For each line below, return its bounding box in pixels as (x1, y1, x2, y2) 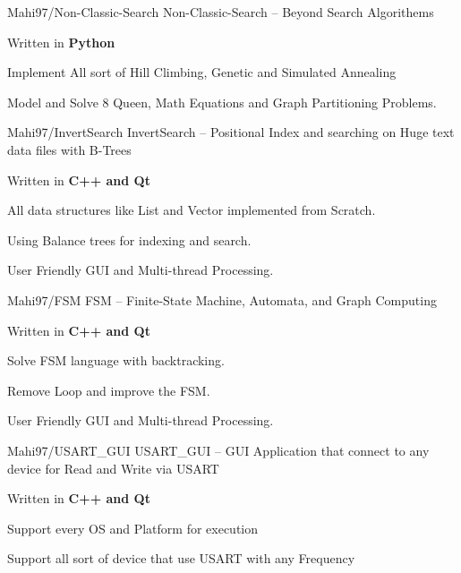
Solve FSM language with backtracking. (7, 351, 225, 370)
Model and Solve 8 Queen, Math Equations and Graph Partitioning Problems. (7, 92, 437, 111)
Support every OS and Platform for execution (7, 518, 259, 537)
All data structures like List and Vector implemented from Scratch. (7, 201, 376, 219)
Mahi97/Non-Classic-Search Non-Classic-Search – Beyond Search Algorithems (7, 3, 434, 21)
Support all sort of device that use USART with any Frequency (7, 549, 355, 568)
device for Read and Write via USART (7, 458, 219, 477)
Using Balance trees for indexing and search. (7, 230, 252, 249)
